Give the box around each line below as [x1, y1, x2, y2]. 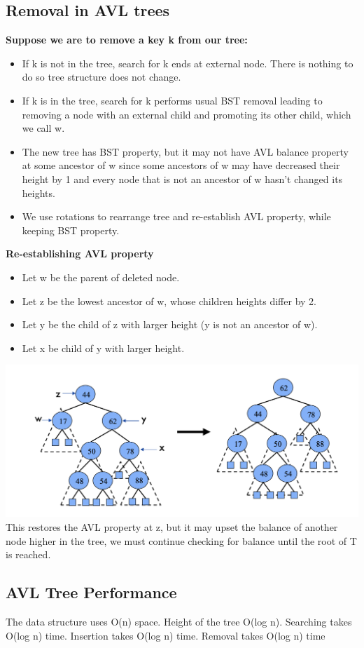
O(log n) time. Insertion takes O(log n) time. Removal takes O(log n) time [6, 628, 325, 642]
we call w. [22, 121, 65, 135]
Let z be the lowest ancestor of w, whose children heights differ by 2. [22, 293, 316, 308]
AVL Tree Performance [6, 581, 177, 603]
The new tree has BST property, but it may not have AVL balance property [22, 144, 349, 158]
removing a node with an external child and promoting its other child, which [22, 107, 351, 121]
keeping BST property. [22, 222, 120, 237]
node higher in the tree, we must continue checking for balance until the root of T [6, 533, 357, 548]
